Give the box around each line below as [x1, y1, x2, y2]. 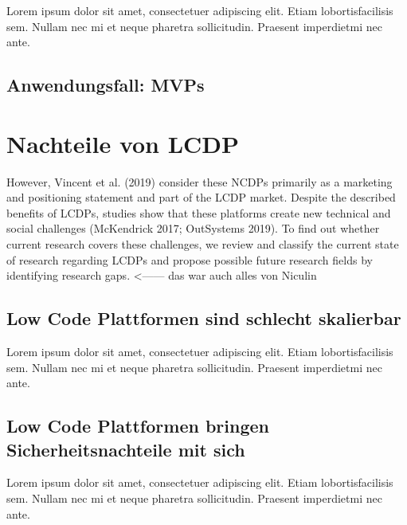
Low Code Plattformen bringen [6, 413, 269, 438]
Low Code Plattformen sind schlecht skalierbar [6, 306, 401, 331]
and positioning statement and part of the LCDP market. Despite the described [6, 189, 396, 206]
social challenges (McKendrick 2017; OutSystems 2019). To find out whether [6, 220, 380, 237]
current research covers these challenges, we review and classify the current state [6, 236, 399, 253]
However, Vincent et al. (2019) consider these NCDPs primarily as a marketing [6, 173, 393, 190]
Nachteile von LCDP [6, 127, 240, 159]
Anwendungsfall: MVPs [6, 72, 205, 97]
